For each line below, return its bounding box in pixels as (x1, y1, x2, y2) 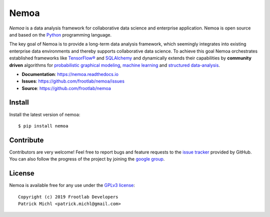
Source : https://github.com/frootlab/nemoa (21, 85, 111, 91)
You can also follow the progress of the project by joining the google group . (9, 156, 165, 162)
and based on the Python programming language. (9, 31, 112, 37)
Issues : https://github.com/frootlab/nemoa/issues (21, 78, 125, 84)
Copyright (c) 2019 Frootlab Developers (18, 194, 118, 199)
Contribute (9, 135, 44, 144)
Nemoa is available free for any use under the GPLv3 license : (9, 182, 135, 188)
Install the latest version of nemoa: (9, 111, 80, 117)
